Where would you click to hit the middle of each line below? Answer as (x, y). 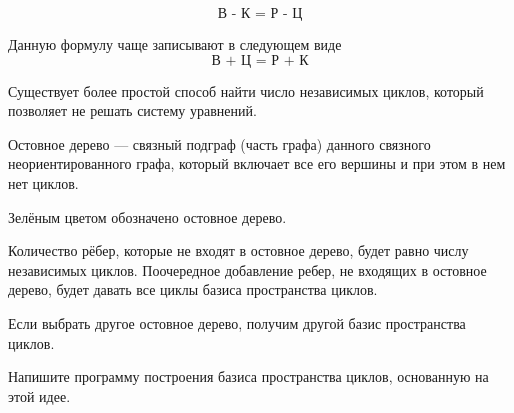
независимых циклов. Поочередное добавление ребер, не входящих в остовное (247, 269)
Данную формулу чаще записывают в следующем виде (175, 44)
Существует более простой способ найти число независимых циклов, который (246, 90)
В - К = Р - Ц (260, 14)
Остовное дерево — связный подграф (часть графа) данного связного (219, 143)
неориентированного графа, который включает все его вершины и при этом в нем (257, 163)
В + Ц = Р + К (260, 60)
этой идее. (39, 395)
